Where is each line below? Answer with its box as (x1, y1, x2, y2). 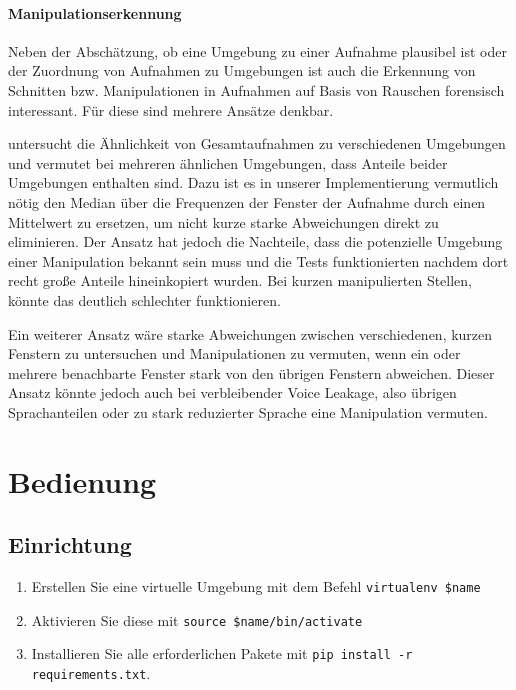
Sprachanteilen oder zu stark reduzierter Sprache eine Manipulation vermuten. (8, 401, 488, 422)
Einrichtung (8, 529, 132, 560)
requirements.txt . (31, 663, 151, 684)
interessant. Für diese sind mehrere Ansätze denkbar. (8, 99, 334, 120)
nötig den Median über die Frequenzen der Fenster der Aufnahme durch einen (8, 191, 486, 212)
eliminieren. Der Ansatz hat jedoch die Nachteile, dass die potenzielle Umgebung (8, 231, 503, 252)
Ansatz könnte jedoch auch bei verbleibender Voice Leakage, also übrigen (8, 382, 457, 403)
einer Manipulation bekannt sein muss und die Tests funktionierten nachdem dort (8, 250, 509, 271)
